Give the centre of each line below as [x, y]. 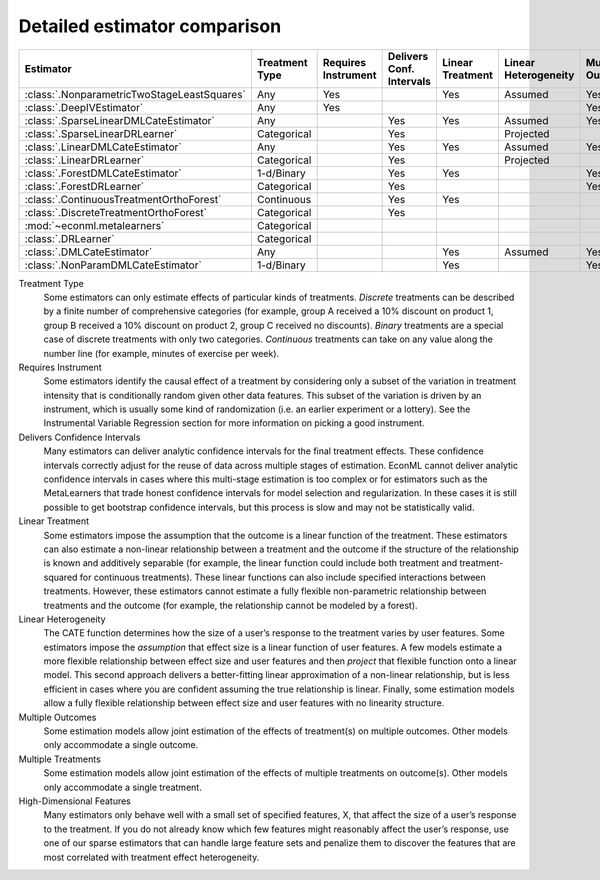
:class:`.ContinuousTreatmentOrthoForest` [123, 199]
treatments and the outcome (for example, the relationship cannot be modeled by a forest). [231, 605]
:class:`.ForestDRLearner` [84, 186]
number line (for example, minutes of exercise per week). [161, 353]
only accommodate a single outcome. [121, 745]
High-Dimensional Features [75, 801]
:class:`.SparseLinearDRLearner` [101, 133]
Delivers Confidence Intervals [79, 437]
